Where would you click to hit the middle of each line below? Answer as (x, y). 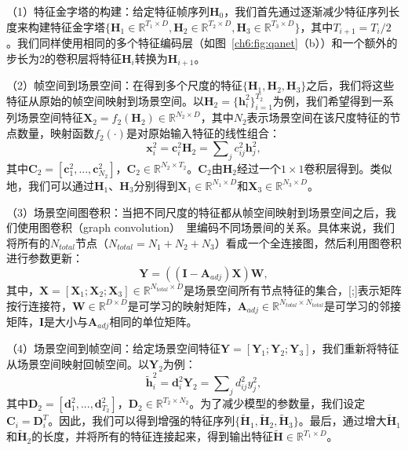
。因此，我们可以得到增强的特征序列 (142, 421)
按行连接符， (39, 305)
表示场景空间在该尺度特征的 (318, 117)
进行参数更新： (45, 258)
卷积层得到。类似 (348, 168)
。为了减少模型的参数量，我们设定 (277, 403)
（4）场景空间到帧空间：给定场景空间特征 (113, 348)
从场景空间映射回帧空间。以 (78, 364)
